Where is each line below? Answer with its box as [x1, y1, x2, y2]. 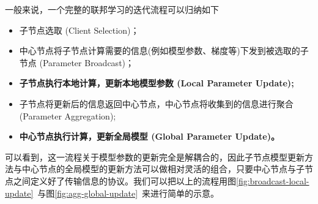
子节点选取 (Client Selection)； [19, 23, 139, 36]
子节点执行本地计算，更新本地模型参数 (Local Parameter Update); [19, 77, 294, 89]
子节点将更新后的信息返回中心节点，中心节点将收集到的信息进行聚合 [19, 97, 294, 110]
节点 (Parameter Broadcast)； [19, 56, 135, 69]
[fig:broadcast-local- [236, 174, 309, 187]
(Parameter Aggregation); [19, 109, 116, 122]
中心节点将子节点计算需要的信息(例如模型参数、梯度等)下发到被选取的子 [19, 44, 309, 57]
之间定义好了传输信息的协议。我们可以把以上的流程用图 [13, 174, 236, 187]
